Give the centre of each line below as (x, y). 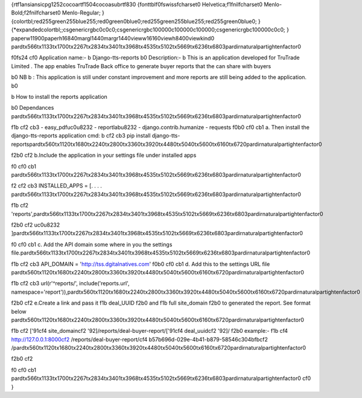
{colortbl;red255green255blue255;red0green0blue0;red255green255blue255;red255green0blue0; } (136, 21)
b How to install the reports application (59, 96)
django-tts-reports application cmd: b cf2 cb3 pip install (81, 136)
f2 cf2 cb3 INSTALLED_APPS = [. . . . (57, 186)
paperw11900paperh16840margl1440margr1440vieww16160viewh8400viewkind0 (113, 38)
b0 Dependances (33, 108)
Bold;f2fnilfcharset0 (36, 13)
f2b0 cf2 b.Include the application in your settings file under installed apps (104, 155)
